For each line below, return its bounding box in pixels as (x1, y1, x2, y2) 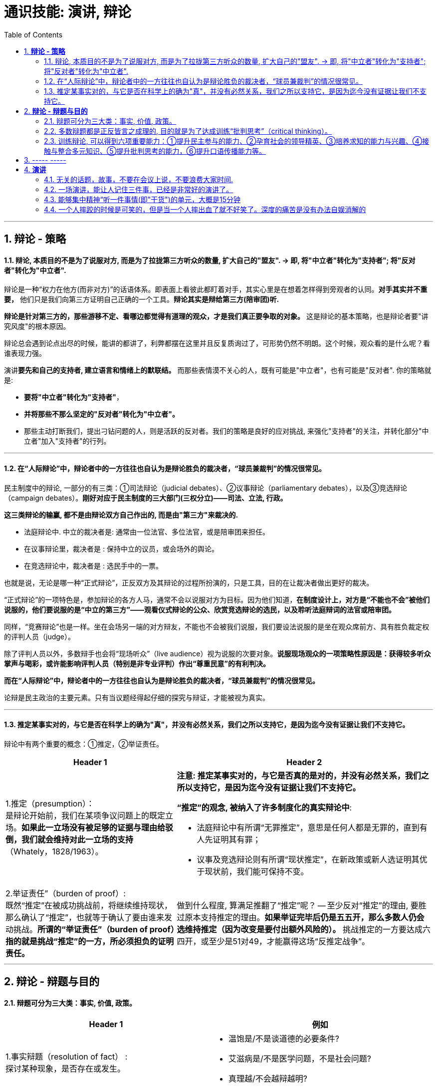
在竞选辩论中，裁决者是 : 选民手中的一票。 (24, 561, 163, 570)
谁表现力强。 (4, 349, 46, 358)
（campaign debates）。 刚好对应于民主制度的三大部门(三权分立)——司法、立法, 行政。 (4, 493, 287, 502)
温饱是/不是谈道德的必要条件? (228, 1034, 339, 1044)
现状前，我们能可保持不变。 (205, 866, 309, 876)
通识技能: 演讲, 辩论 (4, 3, 132, 20)
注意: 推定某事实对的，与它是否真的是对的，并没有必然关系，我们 (177, 770, 421, 781)
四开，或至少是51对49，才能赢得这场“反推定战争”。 (177, 936, 370, 946)
